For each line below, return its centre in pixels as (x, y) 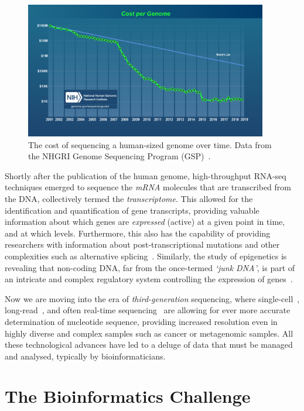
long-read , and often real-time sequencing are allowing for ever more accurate (148, 310)
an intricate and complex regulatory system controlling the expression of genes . (149, 279)
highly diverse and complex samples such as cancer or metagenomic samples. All (149, 333)
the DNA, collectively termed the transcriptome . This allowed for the (129, 198)
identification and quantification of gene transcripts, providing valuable (132, 210)
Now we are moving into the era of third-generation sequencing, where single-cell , (152, 298)
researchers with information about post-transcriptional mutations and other (142, 244)
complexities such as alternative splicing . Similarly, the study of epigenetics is (146, 256)
